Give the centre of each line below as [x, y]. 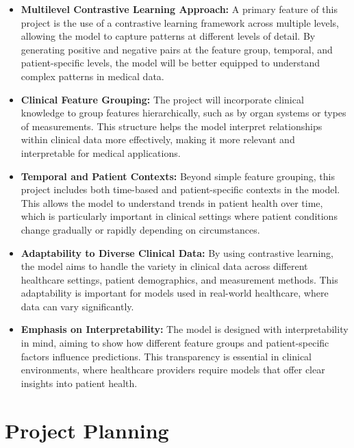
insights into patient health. [79, 383]
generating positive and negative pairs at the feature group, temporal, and [177, 49]
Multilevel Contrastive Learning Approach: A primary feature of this [179, 9]
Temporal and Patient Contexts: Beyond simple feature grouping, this [178, 176]
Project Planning [87, 430]
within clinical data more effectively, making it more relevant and [158, 139]
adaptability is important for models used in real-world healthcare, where [175, 293]
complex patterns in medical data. [92, 76]
